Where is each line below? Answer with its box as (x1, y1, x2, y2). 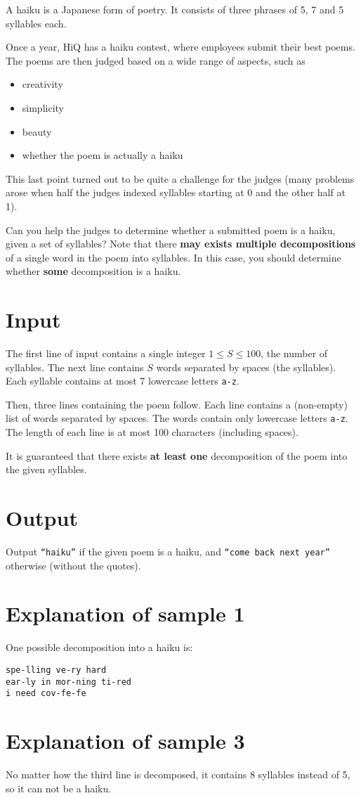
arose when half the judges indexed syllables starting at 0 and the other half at (6, 185, 346, 200)
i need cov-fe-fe (6, 688, 86, 699)
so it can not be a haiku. (6, 780, 112, 795)
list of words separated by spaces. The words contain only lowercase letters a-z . (6, 411, 348, 425)
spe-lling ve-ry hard (6, 665, 107, 675)
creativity (22, 77, 63, 91)
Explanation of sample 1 (6, 599, 245, 628)
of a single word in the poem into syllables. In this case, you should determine (6, 250, 341, 264)
